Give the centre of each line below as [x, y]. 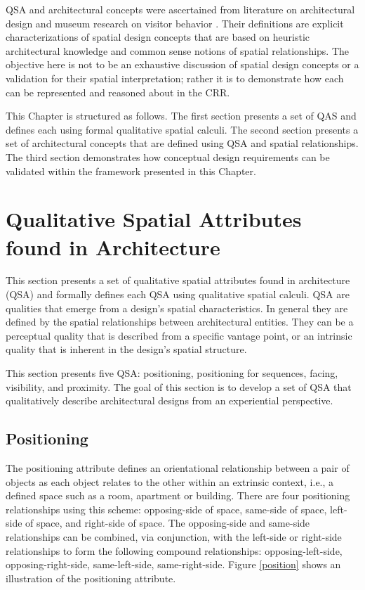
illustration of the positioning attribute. [91, 578]
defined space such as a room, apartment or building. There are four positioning [178, 495]
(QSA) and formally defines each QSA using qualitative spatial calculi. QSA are [178, 294]
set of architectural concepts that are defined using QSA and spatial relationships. [182, 143]
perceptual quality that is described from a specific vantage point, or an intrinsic [179, 335]
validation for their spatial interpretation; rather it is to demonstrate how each [175, 78]
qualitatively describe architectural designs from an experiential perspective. [170, 400]
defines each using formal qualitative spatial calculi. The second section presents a [182, 129]
